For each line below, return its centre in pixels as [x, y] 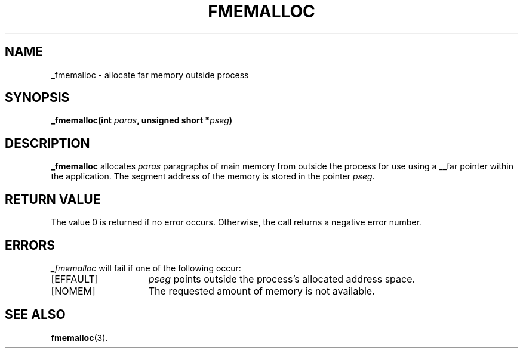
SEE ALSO [35, 315]
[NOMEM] [73, 291]
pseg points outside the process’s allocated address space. [282, 279]
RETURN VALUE [53, 199]
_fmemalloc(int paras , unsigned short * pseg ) [142, 120]
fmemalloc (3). [79, 337]
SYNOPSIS [37, 98]
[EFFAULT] [75, 279]
